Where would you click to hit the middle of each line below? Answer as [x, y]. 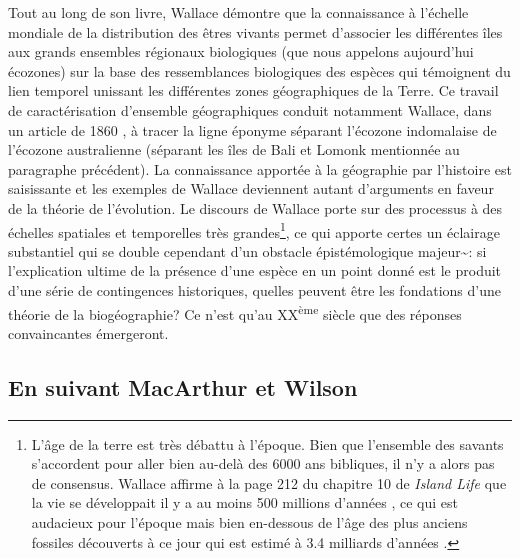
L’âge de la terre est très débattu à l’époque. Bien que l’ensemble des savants [267, 443]
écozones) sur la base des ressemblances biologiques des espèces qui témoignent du [259, 70]
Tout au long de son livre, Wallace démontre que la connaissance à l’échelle [238, 12]
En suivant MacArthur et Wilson [183, 386]
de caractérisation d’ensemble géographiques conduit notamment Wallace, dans [250, 109]
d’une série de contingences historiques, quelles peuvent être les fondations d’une [254, 289]
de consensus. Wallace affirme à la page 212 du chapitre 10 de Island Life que [269, 482]
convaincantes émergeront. [88, 332]
